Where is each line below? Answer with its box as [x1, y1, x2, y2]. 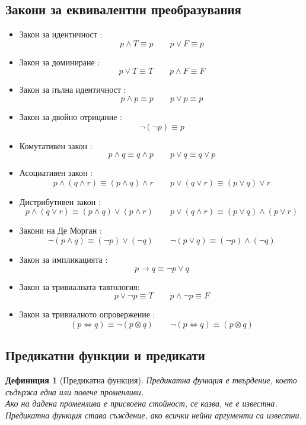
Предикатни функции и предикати [5, 346, 205, 364]
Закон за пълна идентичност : [19, 83, 126, 96]
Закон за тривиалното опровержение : [19, 308, 155, 320]
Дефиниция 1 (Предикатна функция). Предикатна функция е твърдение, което [5, 373, 297, 386]
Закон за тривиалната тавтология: [19, 280, 140, 292]
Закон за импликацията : [19, 253, 108, 265]
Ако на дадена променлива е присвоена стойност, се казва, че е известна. [5, 397, 278, 410]
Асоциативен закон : [19, 166, 93, 179]
